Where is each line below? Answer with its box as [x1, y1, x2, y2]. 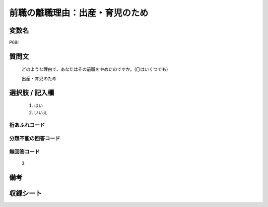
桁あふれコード [9, 122, 45, 129]
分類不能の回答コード [9, 135, 61, 142]
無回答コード [9, 148, 40, 155]
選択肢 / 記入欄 [9, 88, 55, 97]
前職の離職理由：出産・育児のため [9, 7, 149, 18]
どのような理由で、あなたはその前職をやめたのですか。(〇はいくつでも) [21, 66, 168, 72]
